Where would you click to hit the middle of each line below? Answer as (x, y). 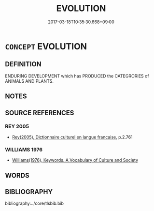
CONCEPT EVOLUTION (46, 46)
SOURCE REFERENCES (40, 113)
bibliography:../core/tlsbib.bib (35, 203)
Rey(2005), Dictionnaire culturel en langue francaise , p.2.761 (72, 137)
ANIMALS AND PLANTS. (29, 81)
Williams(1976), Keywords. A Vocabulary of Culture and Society (75, 160)
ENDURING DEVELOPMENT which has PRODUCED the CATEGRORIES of (77, 76)
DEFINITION (23, 64)
